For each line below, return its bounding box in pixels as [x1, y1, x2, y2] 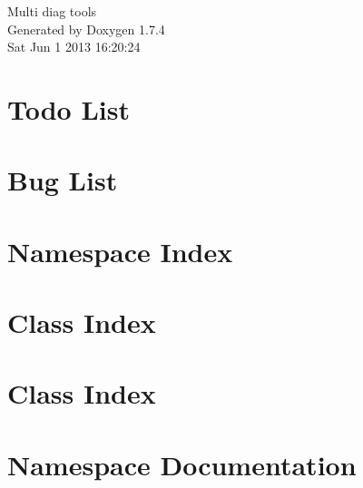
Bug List [7, 161, 118, 199]
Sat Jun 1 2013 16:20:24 [7, 37, 141, 56]
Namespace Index [7, 232, 233, 269]
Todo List [7, 90, 130, 127]
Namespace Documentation [7, 445, 357, 483]
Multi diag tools [7, 2, 97, 20]
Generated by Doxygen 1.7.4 [7, 19, 165, 38]
